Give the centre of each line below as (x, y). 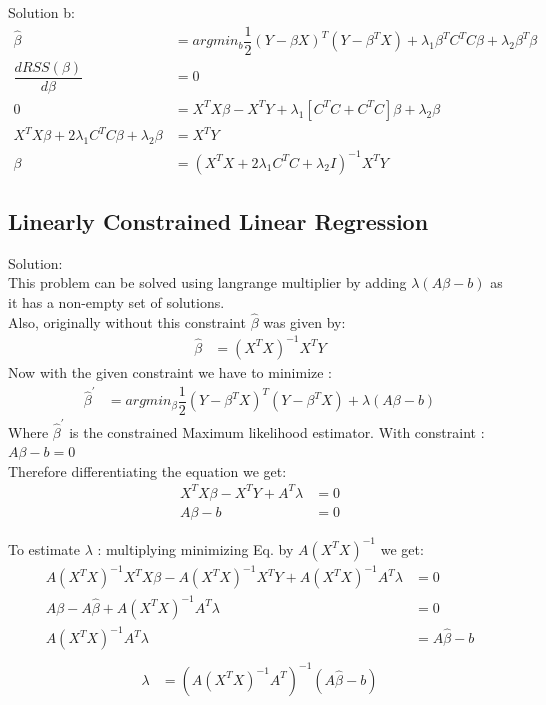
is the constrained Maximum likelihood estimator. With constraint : (277, 431)
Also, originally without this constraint (127, 321)
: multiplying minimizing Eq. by (195, 548)
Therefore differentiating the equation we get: (147, 470)
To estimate (44, 548)
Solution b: (41, 12)
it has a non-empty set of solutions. (116, 302)
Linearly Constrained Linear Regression (218, 221)
